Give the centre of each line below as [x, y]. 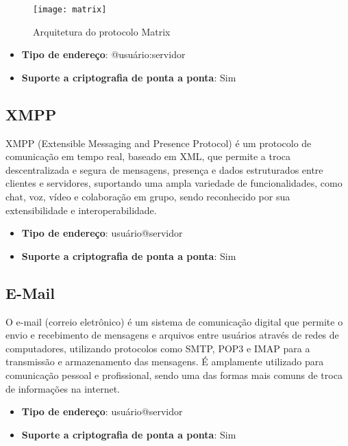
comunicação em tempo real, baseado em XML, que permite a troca [148, 156]
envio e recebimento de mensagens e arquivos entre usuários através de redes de [172, 335]
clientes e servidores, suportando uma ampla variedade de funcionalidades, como [174, 183]
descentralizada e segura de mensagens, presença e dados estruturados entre [164, 169]
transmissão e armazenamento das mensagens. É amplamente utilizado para [165, 362]
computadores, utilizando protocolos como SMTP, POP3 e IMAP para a [158, 348]
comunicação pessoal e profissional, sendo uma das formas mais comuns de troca [174, 375]
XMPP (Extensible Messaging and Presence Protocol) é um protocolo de [159, 143]
